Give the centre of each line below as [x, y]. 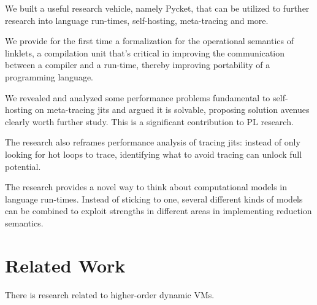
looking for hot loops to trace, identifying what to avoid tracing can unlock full [154, 154]
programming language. [49, 76]
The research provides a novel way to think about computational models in [146, 187]
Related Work [65, 265]
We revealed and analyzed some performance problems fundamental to [138, 97]
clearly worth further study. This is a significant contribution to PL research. [149, 121]
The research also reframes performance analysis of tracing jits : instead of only [153, 142]
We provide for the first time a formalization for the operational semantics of [150, 41]
